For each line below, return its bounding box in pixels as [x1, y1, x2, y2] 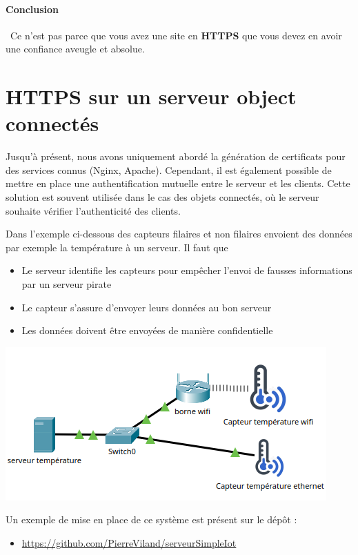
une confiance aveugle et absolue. [6, 41, 145, 56]
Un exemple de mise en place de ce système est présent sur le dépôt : [6, 512, 297, 527]
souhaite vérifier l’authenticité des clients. [6, 203, 181, 217]
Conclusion [6, 1, 59, 16]
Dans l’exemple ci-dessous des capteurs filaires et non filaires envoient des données [6, 226, 352, 241]
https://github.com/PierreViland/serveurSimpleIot [21, 536, 237, 550]
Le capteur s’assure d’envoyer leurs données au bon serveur [21, 300, 272, 314]
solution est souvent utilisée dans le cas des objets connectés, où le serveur [6, 190, 319, 204]
